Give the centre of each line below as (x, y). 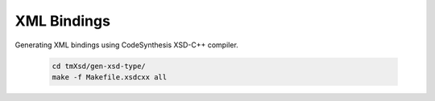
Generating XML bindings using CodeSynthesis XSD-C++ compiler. (127, 45)
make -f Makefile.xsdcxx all (110, 77)
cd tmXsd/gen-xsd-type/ (99, 66)
